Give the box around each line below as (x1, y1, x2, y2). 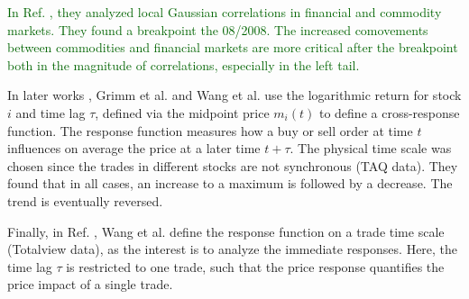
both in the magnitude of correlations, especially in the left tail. (7, 55, 360, 74)
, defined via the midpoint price (95, 103, 270, 122)
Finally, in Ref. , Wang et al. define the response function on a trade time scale (7, 222, 445, 240)
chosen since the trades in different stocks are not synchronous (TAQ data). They (7, 156, 458, 175)
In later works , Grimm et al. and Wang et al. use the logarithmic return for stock (7, 86, 462, 104)
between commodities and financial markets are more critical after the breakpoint (7, 38, 458, 57)
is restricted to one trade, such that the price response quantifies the (66, 257, 445, 276)
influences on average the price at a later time (7, 139, 261, 158)
